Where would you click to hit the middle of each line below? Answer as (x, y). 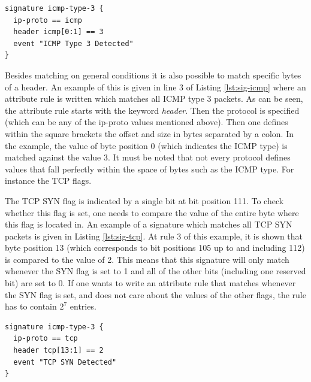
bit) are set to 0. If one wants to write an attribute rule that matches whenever (150, 283)
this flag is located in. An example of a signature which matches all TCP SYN (149, 224)
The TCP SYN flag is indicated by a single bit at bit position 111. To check (144, 200)
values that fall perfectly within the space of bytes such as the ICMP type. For (150, 169)
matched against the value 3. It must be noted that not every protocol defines (148, 157)
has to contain (31, 306)
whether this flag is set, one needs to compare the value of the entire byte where (152, 212)
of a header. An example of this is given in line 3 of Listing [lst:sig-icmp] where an (155, 87)
